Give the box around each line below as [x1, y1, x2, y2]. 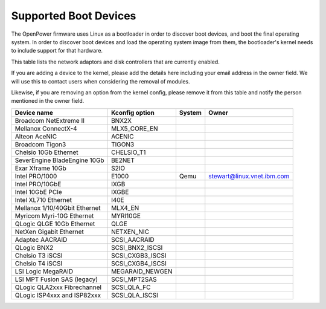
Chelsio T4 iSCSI [14, 259, 63, 267]
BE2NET [110, 156, 135, 164]
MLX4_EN [110, 203, 139, 212]
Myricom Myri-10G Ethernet [14, 212, 94, 220]
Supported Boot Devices [11, 9, 136, 22]
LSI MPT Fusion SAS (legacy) [14, 275, 98, 284]
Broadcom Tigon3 [14, 140, 66, 148]
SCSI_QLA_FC [110, 283, 151, 291]
